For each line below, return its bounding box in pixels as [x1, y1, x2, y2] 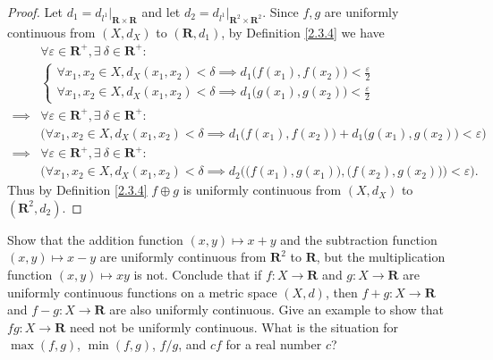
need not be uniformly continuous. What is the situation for [69, 317, 398, 336]
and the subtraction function [280, 230, 438, 248]
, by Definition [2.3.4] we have [221, 22, 385, 41]
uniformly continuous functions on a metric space [7, 282, 277, 301]
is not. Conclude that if [133, 265, 262, 284]
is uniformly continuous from [183, 180, 342, 199]
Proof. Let [7, 3, 63, 21]
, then [325, 282, 358, 301]
